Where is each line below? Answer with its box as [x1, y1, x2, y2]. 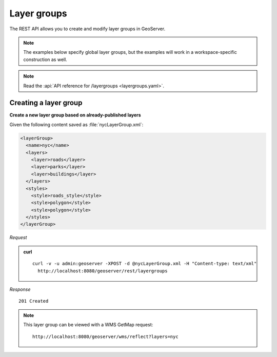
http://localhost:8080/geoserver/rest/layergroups [37, 268, 168, 274]
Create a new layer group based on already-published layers [9, 112, 141, 118]
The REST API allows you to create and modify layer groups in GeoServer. [9, 26, 166, 32]
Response [9, 286, 31, 292]
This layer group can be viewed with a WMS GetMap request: [23, 322, 153, 328]
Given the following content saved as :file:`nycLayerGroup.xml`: [9, 121, 144, 128]
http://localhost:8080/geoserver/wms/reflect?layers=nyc [32, 333, 179, 340]
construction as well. [23, 56, 68, 63]
